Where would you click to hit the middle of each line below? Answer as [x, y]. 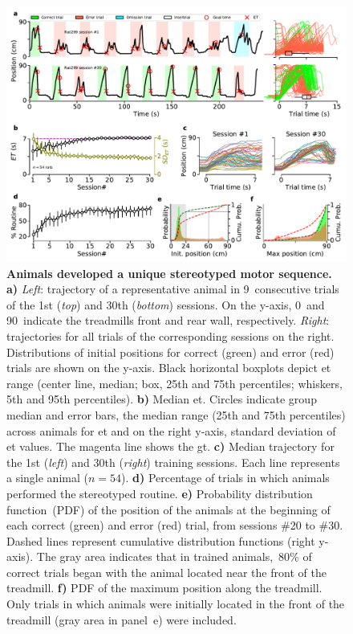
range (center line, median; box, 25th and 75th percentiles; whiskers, [174, 383]
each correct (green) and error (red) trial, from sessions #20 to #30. [175, 525]
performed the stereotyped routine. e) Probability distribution [160, 493]
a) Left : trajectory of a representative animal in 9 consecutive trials [173, 289]
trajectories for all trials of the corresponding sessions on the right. [170, 335]
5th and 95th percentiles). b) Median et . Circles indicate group [162, 399]
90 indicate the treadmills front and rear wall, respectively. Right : [168, 320]
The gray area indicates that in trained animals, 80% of [174, 556]
